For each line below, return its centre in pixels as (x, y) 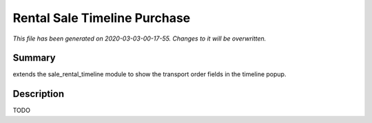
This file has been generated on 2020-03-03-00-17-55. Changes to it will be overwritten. (139, 38)
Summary (34, 58)
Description (39, 94)
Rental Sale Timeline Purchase (102, 18)
